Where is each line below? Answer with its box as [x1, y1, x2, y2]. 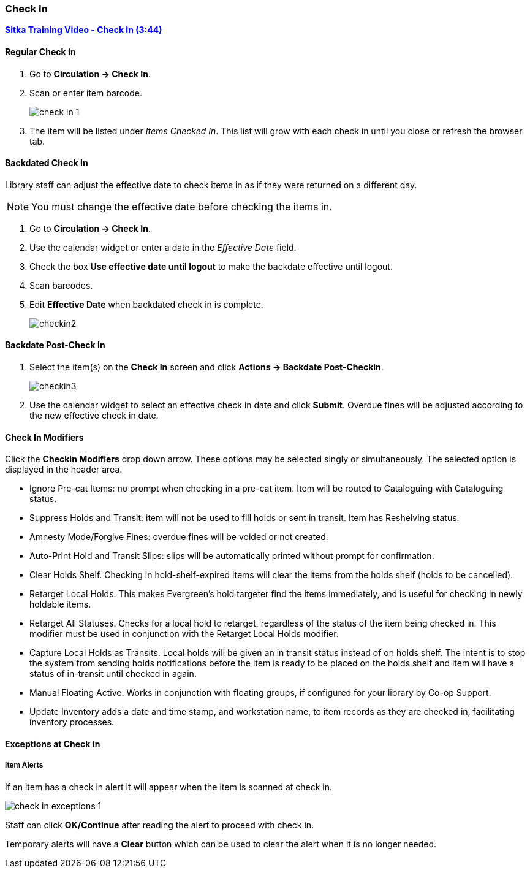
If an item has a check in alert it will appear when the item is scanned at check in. [5, 781, 333, 792]
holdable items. [29, 599, 91, 610]
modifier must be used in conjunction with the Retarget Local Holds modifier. [29, 628, 339, 639]
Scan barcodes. [29, 280, 93, 291]
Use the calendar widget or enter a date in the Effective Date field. [29, 242, 297, 253]
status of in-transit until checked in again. [29, 668, 197, 679]
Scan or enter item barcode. [29, 87, 143, 98]
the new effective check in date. [29, 410, 159, 421]
